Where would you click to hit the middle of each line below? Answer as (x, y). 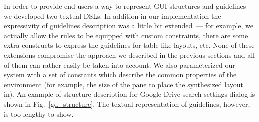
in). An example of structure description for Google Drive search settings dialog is (130, 94)
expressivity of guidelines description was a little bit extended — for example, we (129, 26)
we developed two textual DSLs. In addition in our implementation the (113, 16)
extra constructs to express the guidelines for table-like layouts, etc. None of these (129, 45)
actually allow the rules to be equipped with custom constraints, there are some (126, 35)
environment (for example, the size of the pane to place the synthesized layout (124, 84)
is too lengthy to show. (39, 113)
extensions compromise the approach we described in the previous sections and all (129, 55)
